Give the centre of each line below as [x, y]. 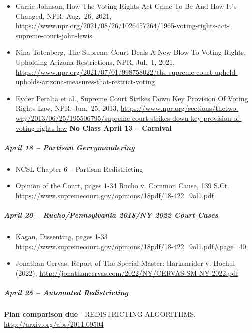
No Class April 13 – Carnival [121, 128]
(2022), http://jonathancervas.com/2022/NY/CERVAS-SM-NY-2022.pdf [127, 273]
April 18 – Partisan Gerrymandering [69, 147]
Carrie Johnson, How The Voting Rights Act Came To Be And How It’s [126, 6]
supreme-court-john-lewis [54, 35]
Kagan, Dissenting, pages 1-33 [62, 237]
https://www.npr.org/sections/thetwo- [179, 108]
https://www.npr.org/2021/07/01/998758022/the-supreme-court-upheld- [126, 72]
